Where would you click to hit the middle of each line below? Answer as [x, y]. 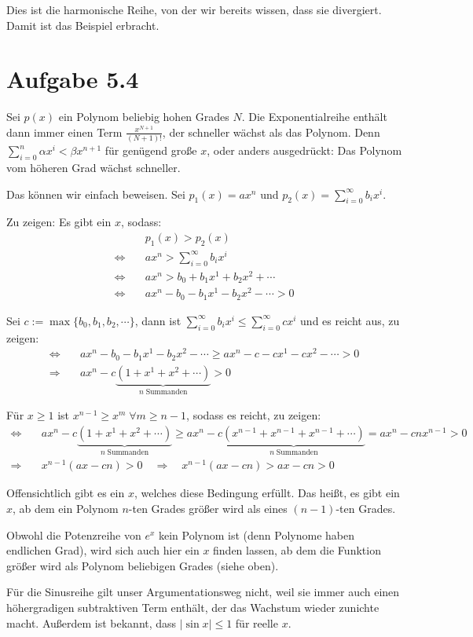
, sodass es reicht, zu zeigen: [254, 415]
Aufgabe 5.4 [73, 79]
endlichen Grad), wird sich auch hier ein [103, 550]
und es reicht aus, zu [350, 320]
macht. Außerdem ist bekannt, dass [92, 622]
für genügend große [151, 150]
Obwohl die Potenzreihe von [74, 534]
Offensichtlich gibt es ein [66, 493]
